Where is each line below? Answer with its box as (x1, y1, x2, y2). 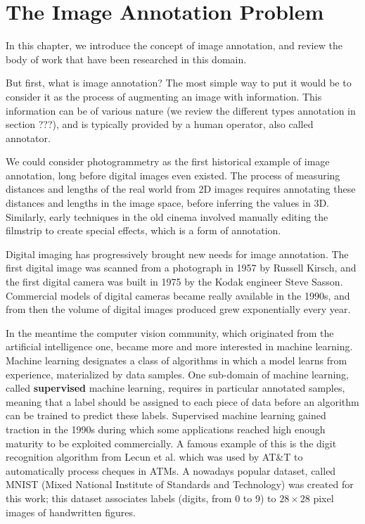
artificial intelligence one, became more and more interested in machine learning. (6, 339, 353, 354)
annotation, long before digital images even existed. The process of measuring (6, 167, 340, 182)
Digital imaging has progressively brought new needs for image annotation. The (6, 246, 349, 261)
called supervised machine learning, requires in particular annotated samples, (6, 381, 345, 395)
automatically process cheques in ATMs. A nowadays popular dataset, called (6, 463, 336, 478)
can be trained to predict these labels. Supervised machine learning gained (6, 408, 326, 423)
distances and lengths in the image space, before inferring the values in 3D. (6, 196, 329, 210)
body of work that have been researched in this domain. (6, 51, 247, 66)
